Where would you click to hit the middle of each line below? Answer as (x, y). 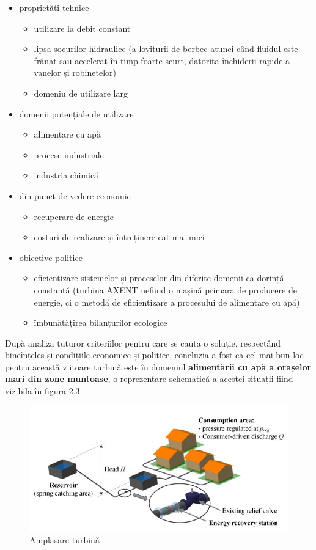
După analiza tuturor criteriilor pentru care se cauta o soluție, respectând (143, 343)
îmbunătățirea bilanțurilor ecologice (101, 322)
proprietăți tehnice (54, 7)
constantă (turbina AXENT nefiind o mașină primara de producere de (165, 289)
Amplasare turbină (64, 540)
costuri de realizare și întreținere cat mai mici (119, 237)
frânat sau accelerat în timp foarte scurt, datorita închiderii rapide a (162, 60)
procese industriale (69, 154)
